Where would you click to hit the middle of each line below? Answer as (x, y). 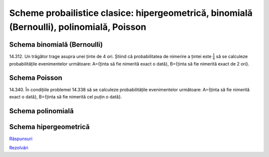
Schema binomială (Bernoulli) (56, 44)
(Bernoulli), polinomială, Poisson (78, 27)
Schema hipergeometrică (49, 127)
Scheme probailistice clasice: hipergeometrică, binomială (131, 13)
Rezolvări (19, 148)
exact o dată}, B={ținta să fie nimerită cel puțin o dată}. (66, 96)
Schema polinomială (42, 111)
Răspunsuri (21, 139)
